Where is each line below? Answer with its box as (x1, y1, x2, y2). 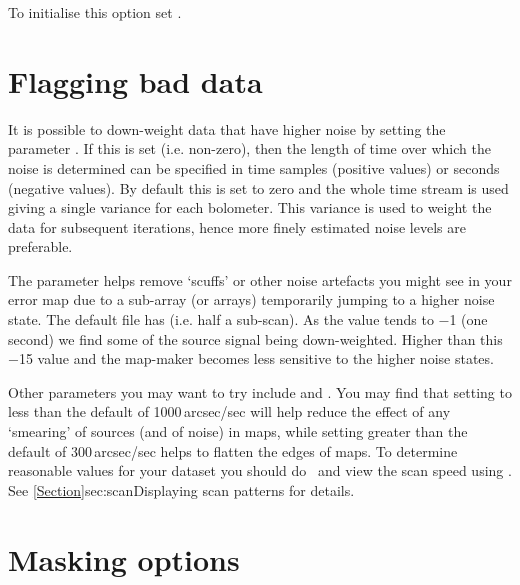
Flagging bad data (8, 60, 263, 101)
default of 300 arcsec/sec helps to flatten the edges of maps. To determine (8, 440, 458, 461)
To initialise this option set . (8, 2, 182, 22)
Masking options (8, 538, 240, 579)
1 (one (449, 309, 488, 330)
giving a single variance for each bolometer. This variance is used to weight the (8, 197, 492, 218)
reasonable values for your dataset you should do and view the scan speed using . (8, 460, 512, 481)
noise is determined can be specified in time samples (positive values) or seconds (8, 157, 500, 178)
